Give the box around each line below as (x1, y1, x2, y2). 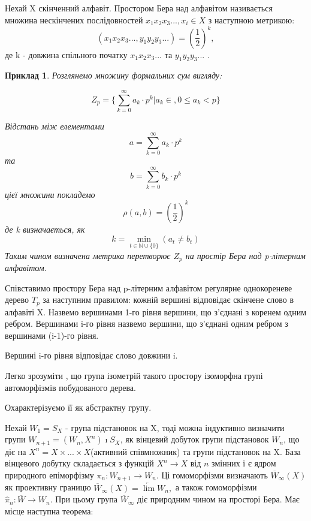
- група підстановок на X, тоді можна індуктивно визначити (65, 421, 285, 433)
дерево (5, 293, 29, 306)
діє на (5, 445, 26, 457)
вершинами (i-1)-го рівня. (5, 329, 99, 341)
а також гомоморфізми (175, 481, 257, 493)
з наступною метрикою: (208, 13, 295, 26)
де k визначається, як (5, 222, 85, 235)
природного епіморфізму (5, 469, 94, 481)
